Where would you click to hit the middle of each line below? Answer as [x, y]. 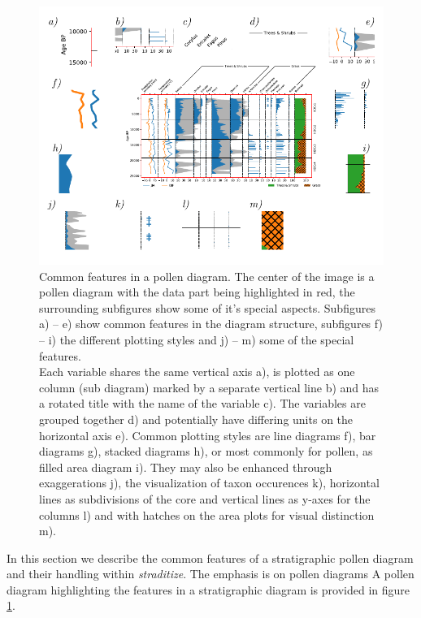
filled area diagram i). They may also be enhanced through [186, 467]
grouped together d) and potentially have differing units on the [196, 419]
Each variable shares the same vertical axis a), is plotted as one [197, 372]
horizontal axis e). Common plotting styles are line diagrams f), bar [208, 435]
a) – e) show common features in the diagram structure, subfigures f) [211, 324]
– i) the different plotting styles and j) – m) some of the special [197, 339]
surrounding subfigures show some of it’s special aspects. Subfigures [207, 307]
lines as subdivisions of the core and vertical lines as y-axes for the [205, 498]
